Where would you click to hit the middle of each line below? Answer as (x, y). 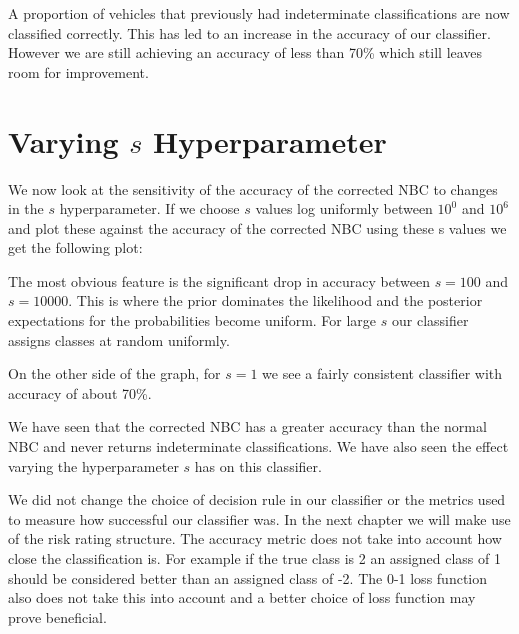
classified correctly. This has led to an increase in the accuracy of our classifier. (249, 32)
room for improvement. (78, 71)
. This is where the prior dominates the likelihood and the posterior (275, 300)
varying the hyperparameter (93, 465)
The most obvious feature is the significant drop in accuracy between (219, 280)
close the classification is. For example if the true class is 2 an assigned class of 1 (254, 558)
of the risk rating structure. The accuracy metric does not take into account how (255, 538)
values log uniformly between (344, 208)
